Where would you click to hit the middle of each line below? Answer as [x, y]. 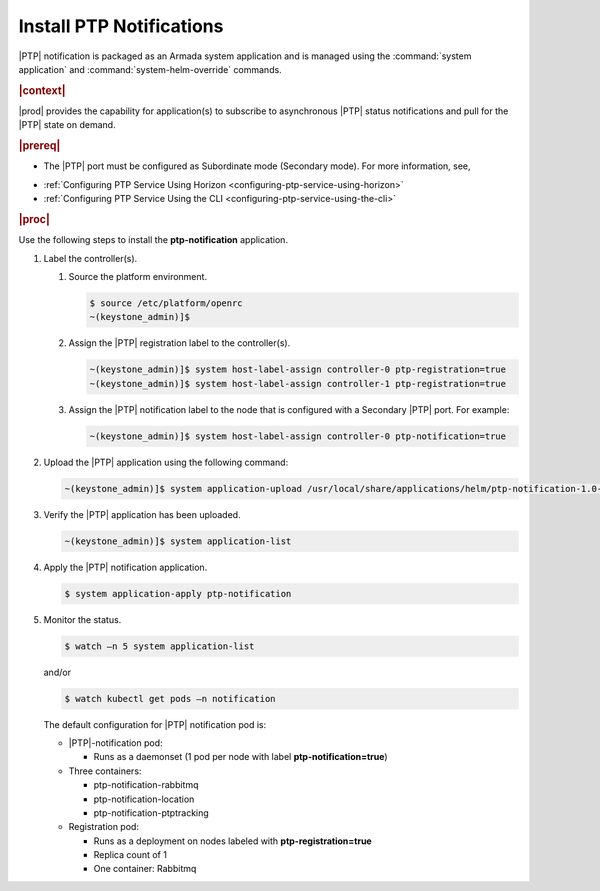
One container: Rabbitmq [145, 869]
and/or [57, 672]
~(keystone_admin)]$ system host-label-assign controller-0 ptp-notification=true [298, 436]
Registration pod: [104, 827]
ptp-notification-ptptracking [151, 812]
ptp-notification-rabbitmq [146, 785]
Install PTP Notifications [121, 26]
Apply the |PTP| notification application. [125, 567]
